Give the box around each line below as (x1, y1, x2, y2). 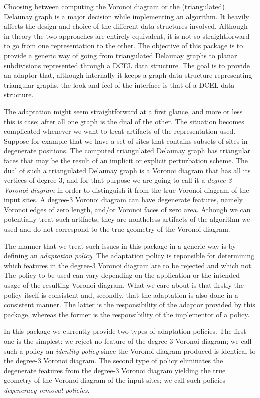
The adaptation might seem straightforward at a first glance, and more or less (4, 106, 243, 116)
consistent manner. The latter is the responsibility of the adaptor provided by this (4, 299, 255, 310)
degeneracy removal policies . (4, 384, 90, 395)
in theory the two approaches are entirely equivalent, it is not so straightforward (4, 30, 250, 41)
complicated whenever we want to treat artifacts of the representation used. (4, 126, 236, 136)
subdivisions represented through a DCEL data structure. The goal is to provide (4, 60, 250, 70)
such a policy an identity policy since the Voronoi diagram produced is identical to (4, 345, 256, 356)
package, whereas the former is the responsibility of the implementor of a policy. (4, 309, 250, 319)
